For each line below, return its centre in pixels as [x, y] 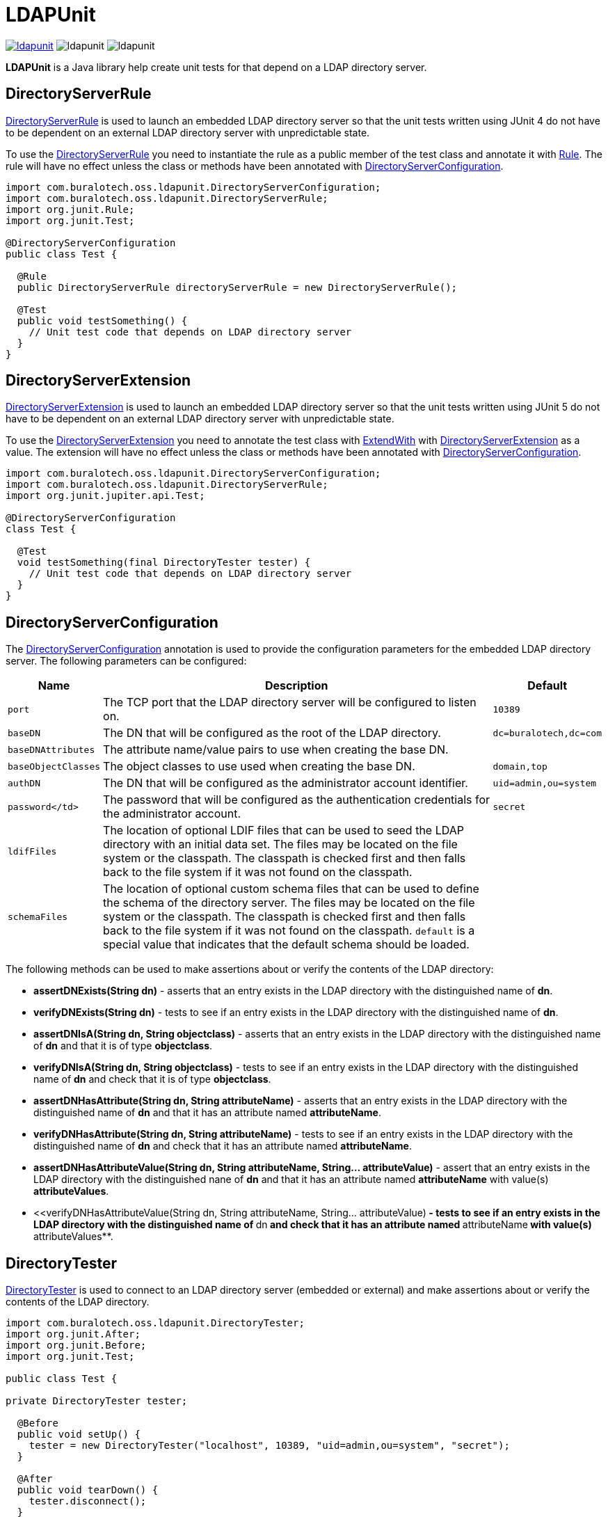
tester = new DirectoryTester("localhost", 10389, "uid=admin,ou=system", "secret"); [269, 1446]
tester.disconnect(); [88, 1501]
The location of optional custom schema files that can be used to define [291, 889]
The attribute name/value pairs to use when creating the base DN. [276, 750]
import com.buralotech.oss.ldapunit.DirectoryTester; [155, 1323]
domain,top [520, 766]
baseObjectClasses [54, 766]
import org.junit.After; [73, 1334]
